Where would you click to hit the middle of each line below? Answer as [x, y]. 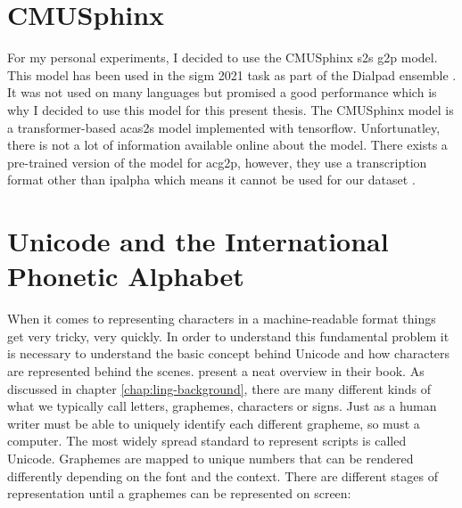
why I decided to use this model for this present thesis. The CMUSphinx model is [231, 109]
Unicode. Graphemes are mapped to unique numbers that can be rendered [210, 458]
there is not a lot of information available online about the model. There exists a [227, 145]
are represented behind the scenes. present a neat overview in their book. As [216, 370]
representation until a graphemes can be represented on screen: [179, 493]
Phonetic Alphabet [126, 276]
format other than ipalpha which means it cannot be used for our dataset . [211, 180]
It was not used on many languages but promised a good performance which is [222, 92]
